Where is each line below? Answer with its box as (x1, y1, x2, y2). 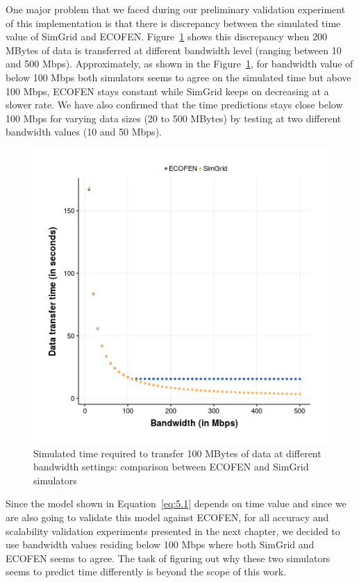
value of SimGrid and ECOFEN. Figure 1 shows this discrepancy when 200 (6, 29, 327, 44)
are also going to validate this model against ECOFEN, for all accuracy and (6, 509, 329, 524)
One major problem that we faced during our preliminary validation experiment (6, 2, 346, 16)
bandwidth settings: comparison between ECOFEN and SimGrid (33, 459, 309, 474)
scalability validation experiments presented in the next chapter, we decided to (6, 523, 340, 538)
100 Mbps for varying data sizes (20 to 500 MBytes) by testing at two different (6, 110, 342, 125)
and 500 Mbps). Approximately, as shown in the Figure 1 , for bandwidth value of (6, 56, 353, 71)
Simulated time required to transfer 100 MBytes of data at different (33, 445, 322, 460)
